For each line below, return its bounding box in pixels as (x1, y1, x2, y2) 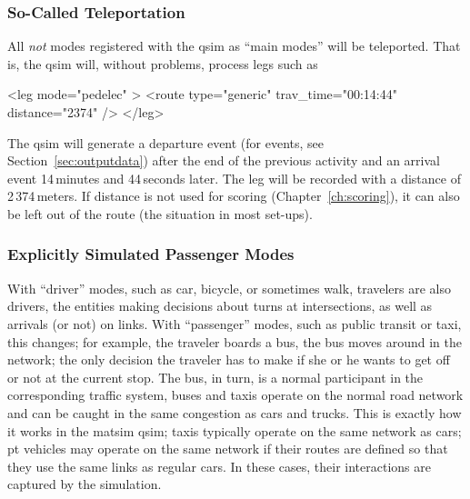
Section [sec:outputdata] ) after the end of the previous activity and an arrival (7, 151, 440, 170)
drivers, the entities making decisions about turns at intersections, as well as (7, 296, 433, 315)
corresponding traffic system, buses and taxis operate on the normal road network (7, 385, 464, 404)
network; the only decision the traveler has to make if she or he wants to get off (7, 350, 450, 369)
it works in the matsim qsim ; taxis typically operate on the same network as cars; (7, 421, 462, 440)
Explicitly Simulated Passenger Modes (7, 243, 295, 265)
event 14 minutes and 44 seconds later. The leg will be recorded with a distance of (7, 168, 461, 187)
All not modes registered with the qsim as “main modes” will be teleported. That (7, 36, 461, 55)
